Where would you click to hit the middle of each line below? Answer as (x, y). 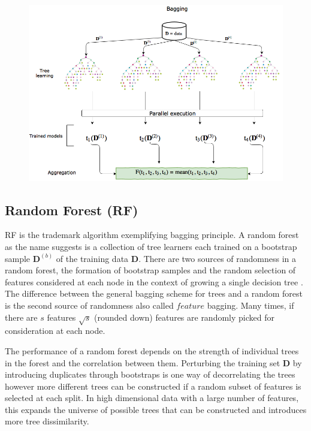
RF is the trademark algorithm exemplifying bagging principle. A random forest (152, 235)
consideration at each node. (55, 331)
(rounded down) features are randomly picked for (184, 317)
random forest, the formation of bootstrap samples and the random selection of (150, 270)
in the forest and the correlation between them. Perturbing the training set (143, 362)
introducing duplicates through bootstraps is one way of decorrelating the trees (150, 374)
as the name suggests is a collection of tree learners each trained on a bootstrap (151, 246)
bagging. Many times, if (250, 305)
